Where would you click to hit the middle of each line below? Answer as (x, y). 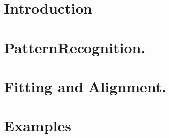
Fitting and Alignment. (85, 86)
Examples (38, 125)
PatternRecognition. (75, 47)
